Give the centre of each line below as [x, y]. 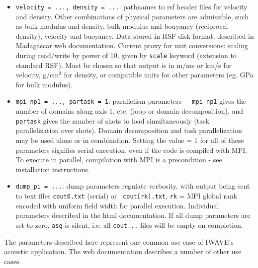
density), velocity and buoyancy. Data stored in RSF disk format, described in [135, 35]
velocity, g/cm [37, 75]
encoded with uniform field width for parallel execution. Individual [117, 205]
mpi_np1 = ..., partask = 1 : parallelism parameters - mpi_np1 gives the [131, 101]
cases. [13, 261]
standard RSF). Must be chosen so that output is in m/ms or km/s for [124, 65]
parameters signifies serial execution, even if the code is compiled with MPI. [131, 150]
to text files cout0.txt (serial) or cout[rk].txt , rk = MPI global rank [127, 196]
